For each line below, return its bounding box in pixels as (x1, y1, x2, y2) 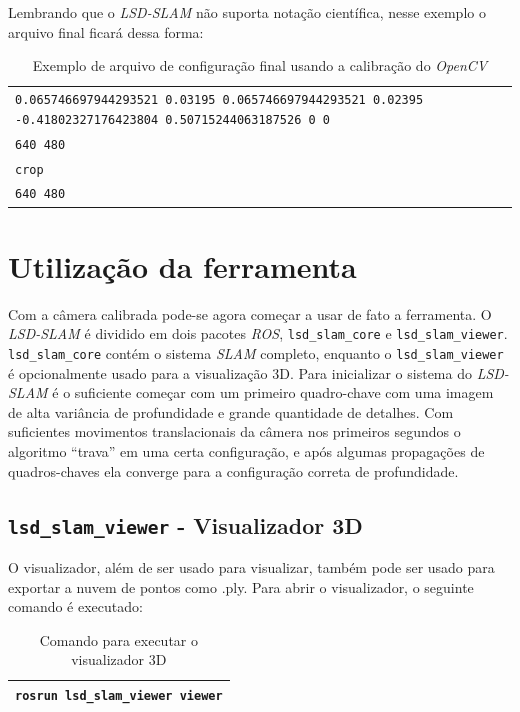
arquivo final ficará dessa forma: (8, 21, 204, 42)
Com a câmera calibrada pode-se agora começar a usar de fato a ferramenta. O (8, 303, 492, 324)
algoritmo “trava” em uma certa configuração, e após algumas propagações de (8, 440, 485, 461)
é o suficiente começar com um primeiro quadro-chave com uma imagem (52, 382, 494, 403)
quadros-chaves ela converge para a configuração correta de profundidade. (8, 460, 459, 481)
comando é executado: (8, 596, 143, 617)
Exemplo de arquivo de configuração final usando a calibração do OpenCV (32, 55, 488, 76)
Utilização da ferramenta (8, 245, 357, 286)
